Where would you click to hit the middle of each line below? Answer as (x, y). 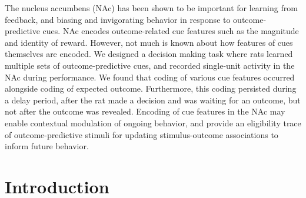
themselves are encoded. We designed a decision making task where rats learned (149, 54)
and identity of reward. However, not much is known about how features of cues (149, 42)
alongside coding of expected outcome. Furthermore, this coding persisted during (151, 88)
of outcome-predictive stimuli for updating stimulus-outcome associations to (142, 134)
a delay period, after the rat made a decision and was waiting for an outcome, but (153, 100)
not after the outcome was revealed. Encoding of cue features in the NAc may (145, 111)
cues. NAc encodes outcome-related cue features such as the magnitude (171, 31)
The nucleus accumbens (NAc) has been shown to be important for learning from (151, 8)
